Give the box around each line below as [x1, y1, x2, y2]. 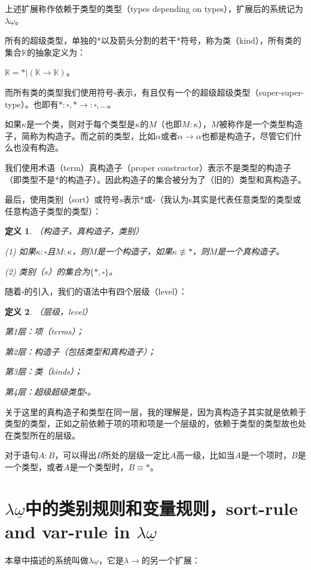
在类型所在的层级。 [5, 428, 80, 441]
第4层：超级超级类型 [5, 385, 85, 398]
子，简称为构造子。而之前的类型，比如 [5, 129, 155, 142]
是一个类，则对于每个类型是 [26, 118, 136, 130]
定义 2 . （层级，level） [5, 305, 93, 317]
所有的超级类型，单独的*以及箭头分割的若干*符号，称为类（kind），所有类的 [5, 34, 301, 47]
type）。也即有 [5, 97, 59, 110]
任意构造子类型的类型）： [5, 204, 101, 217]
